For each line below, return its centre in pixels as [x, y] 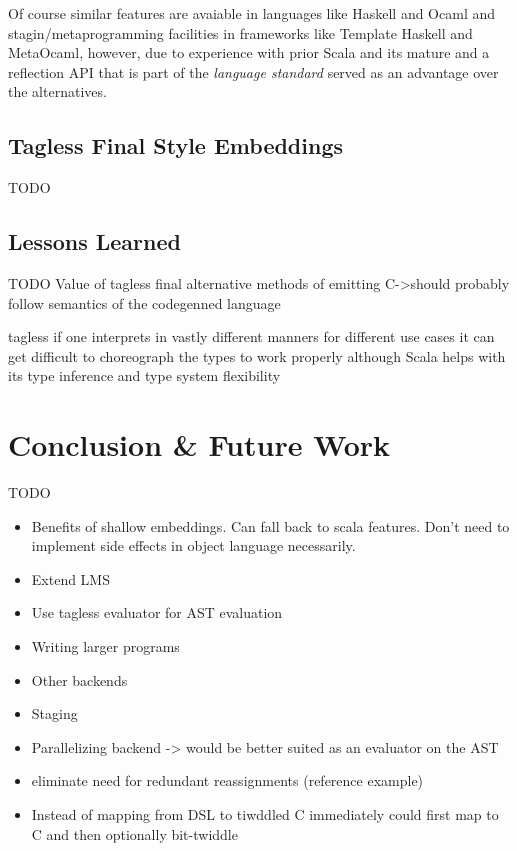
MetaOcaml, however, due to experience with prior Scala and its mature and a [249, 52]
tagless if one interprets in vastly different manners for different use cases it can [251, 336]
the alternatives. [57, 91]
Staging [54, 713]
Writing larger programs [105, 646]
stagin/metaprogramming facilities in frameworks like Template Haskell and [240, 32]
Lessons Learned [94, 241]
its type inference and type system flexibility [144, 375]
